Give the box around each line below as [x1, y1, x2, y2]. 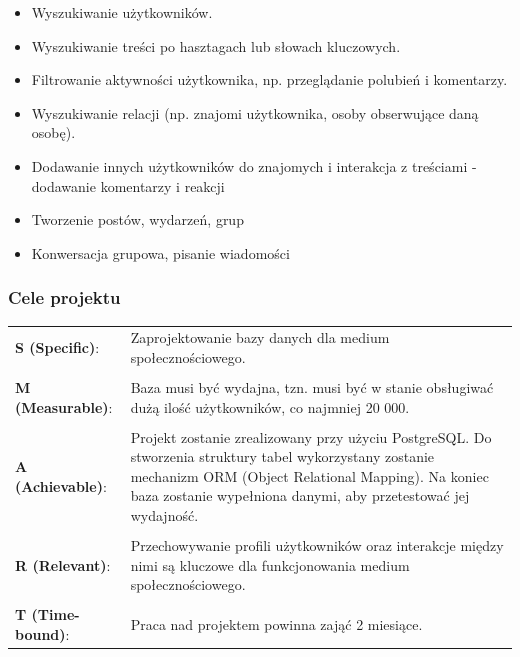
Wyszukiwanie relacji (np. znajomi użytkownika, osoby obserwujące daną [31, 102, 479, 123]
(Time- [31, 604, 80, 625]
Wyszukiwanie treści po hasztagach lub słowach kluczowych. [31, 35, 401, 56]
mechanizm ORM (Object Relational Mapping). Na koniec [130, 465, 489, 486]
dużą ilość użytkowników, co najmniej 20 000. [130, 396, 410, 417]
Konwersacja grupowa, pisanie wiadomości [31, 242, 290, 263]
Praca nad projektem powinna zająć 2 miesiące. [130, 614, 423, 635]
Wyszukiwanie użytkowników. [31, 2, 213, 22]
